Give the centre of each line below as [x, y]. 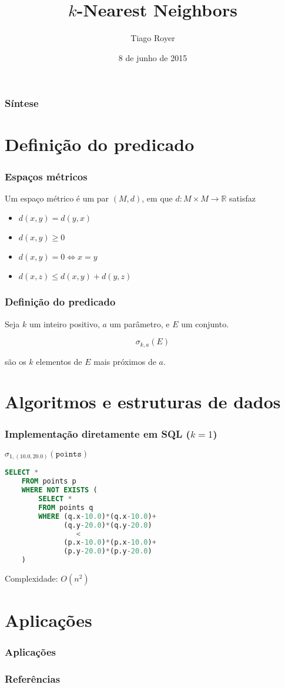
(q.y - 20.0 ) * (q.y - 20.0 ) [108, 525]
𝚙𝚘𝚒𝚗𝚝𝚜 [68, 454]
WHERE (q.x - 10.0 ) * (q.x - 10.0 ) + [97, 516]
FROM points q [66, 507]
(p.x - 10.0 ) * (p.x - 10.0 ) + [110, 543]
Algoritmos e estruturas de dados [143, 402]
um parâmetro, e [140, 323]
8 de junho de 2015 [153, 57]
